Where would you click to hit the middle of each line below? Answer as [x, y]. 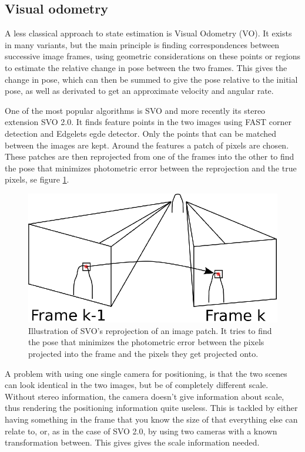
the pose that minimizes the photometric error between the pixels [146, 342]
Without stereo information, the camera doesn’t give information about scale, [145, 396]
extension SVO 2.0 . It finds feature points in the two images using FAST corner [148, 122]
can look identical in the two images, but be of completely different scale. [137, 385]
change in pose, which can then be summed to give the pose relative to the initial [151, 79]
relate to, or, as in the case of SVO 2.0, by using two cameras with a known [141, 431]
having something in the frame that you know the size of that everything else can [151, 419]
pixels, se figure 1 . [37, 179]
